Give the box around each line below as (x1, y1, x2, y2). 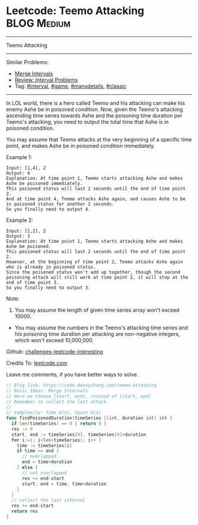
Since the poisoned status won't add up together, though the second (6, 269, 181, 275)
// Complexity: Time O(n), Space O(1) (6, 410, 101, 416)
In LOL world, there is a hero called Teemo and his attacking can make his (6, 99, 186, 107)
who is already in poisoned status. (6, 264, 96, 270)
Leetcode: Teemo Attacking (6, 4, 144, 18)
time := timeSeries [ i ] (16, 443, 72, 448)
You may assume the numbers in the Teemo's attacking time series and (14, 324, 189, 331)
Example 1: (6, 153, 32, 160)
